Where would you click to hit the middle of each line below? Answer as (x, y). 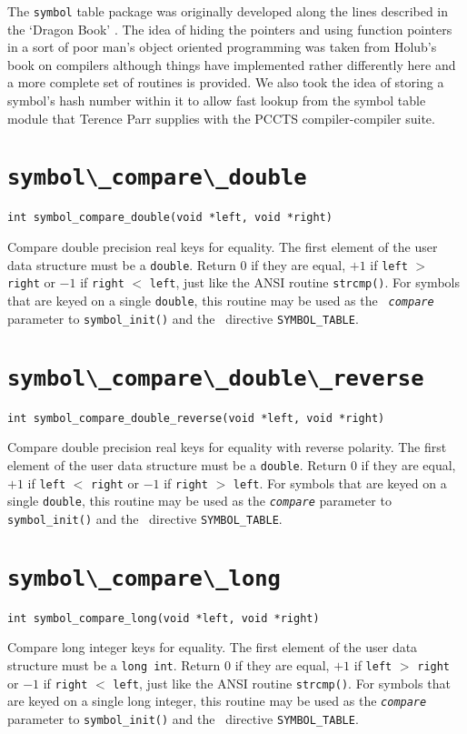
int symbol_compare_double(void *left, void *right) (170, 218)
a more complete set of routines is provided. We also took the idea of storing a (226, 82)
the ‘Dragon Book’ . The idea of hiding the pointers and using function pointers (230, 29)
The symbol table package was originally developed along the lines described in (228, 11)
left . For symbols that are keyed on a (340, 483)
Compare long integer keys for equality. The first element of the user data (213, 647)
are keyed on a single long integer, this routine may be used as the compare (217, 701)
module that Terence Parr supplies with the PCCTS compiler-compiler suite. (221, 118)
